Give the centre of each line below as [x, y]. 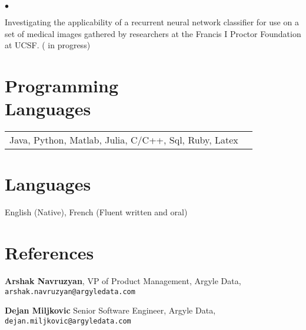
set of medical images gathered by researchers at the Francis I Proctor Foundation [153, 33]
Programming [61, 85]
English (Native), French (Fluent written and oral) [96, 212]
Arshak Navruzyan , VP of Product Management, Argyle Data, [123, 280]
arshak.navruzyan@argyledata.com [70, 291]
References [49, 252]
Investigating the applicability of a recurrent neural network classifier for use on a [152, 22]
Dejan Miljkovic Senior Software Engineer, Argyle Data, [110, 310]
